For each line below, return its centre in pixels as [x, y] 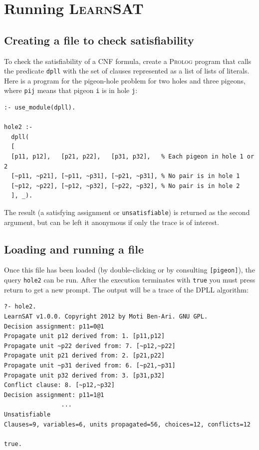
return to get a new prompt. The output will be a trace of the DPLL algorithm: [126, 289]
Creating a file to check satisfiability [99, 40]
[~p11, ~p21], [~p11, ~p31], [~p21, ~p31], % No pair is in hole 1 [126, 176]
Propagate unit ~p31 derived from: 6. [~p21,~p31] [90, 365]
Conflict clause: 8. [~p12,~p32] [59, 385]
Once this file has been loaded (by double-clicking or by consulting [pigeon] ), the [129, 270]
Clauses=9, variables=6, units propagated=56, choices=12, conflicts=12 [127, 424]
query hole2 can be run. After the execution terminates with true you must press [130, 280]
